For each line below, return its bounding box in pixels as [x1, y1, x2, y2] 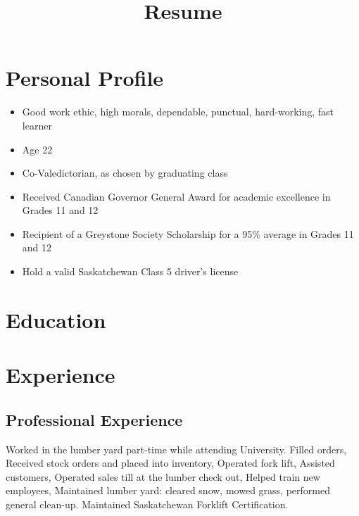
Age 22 [22, 141, 53, 156]
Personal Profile [6, 63, 164, 92]
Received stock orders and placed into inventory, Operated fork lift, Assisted [6, 455, 335, 470]
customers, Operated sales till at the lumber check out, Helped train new [6, 469, 320, 484]
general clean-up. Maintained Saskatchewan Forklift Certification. [6, 496, 289, 511]
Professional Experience [6, 408, 183, 430]
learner [22, 118, 52, 132]
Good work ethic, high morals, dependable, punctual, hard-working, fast [22, 104, 334, 119]
